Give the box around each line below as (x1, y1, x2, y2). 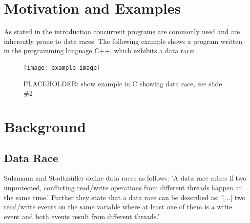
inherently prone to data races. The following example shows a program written (4, 36, 243, 46)
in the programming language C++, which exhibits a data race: (4, 45, 195, 56)
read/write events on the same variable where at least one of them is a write (4, 202, 232, 212)
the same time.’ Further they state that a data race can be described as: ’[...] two (4, 192, 246, 202)
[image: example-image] (23, 64, 101, 71)
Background (4, 116, 86, 136)
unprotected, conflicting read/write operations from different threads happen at (4, 182, 242, 192)
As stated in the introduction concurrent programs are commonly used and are (4, 26, 240, 37)
